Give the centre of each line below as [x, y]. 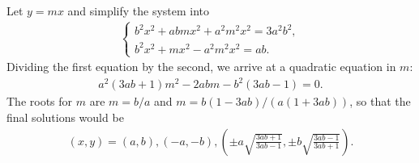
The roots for [40, 101]
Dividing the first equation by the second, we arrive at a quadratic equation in [201, 67]
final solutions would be [65, 117]
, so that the [380, 101]
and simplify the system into [139, 10]
